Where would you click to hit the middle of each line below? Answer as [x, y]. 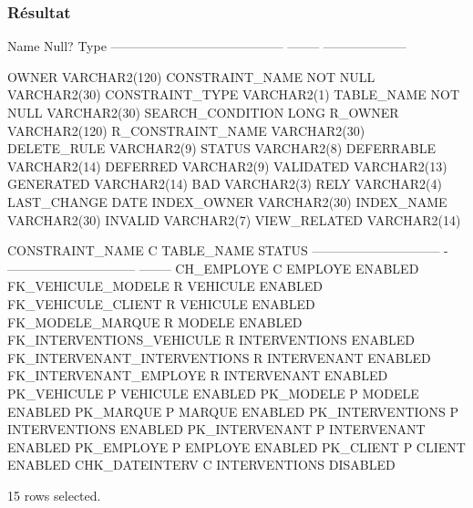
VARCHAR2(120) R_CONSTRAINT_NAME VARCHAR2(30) [186, 130]
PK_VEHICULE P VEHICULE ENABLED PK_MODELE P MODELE [213, 393]
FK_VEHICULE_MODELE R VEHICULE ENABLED [165, 286]
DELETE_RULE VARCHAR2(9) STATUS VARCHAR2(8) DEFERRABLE [221, 148]
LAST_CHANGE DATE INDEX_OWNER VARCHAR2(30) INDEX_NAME [227, 201]
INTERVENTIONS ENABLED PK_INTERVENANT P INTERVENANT [216, 429]
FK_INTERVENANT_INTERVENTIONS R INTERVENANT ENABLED [219, 357]
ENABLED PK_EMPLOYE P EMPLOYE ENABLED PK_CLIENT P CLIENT [236, 446]
